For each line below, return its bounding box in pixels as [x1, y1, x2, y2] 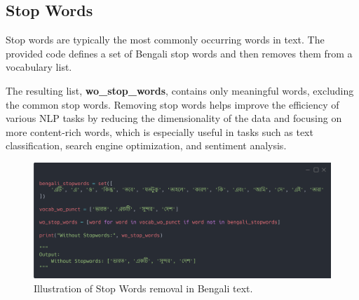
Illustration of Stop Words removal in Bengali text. [34, 280, 253, 295]
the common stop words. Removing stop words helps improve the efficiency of [6, 97, 339, 111]
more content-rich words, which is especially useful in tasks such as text [6, 124, 313, 139]
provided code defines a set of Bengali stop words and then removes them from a [6, 46, 353, 60]
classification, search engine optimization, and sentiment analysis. [6, 138, 287, 153]
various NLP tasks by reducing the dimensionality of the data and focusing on [6, 111, 342, 125]
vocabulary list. [6, 60, 72, 74]
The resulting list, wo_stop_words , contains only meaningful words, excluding [6, 83, 354, 97]
